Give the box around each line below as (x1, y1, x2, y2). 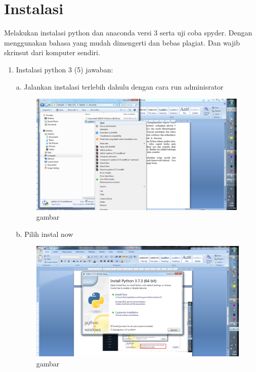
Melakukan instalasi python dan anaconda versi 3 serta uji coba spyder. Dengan (4, 27, 252, 38)
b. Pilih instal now (16, 228, 73, 239)
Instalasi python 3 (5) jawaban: (16, 64, 113, 74)
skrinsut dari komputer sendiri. (4, 47, 100, 58)
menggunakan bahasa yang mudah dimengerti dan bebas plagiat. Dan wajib (4, 37, 240, 48)
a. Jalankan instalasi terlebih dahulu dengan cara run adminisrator (16, 81, 224, 92)
